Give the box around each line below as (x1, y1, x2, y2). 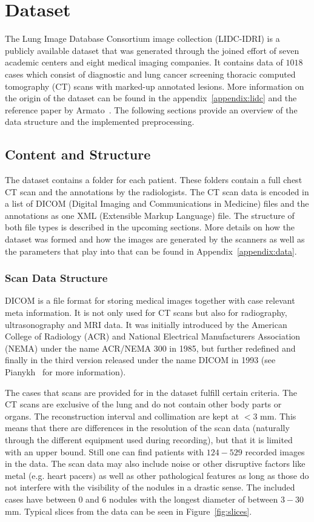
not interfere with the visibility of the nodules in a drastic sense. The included (5, 481, 295, 494)
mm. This (260, 409, 296, 422)
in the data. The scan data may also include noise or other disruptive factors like (5, 457, 306, 470)
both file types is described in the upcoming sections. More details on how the (5, 221, 295, 233)
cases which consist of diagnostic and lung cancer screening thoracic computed (5, 67, 296, 80)
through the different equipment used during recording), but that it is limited (5, 433, 293, 446)
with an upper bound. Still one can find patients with (5, 445, 204, 458)
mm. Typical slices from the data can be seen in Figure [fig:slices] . (5, 504, 252, 517)
